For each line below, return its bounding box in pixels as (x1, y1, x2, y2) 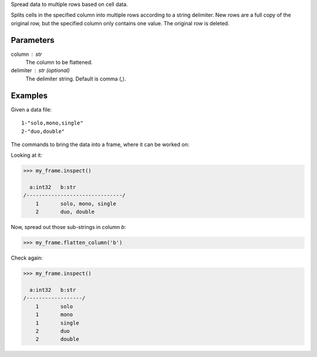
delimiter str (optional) (11, 67, 70, 74)
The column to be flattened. (25, 59, 93, 66)
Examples (11, 90, 48, 100)
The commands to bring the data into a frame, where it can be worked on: (11, 141, 190, 148)
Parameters (11, 35, 55, 45)
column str (11, 50, 42, 58)
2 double (35, 336, 79, 343)
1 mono (35, 311, 73, 318)
